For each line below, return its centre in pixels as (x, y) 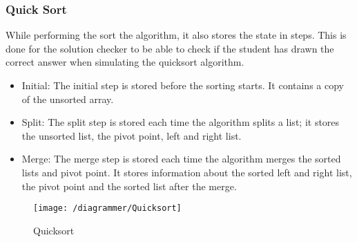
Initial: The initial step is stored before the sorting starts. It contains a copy (183, 85)
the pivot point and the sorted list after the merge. (129, 186)
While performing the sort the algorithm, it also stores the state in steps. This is (176, 35)
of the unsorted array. (68, 99)
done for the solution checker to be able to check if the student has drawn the (170, 48)
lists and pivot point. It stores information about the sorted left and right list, (187, 172)
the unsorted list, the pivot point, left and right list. (132, 135)
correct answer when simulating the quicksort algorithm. (125, 62)
